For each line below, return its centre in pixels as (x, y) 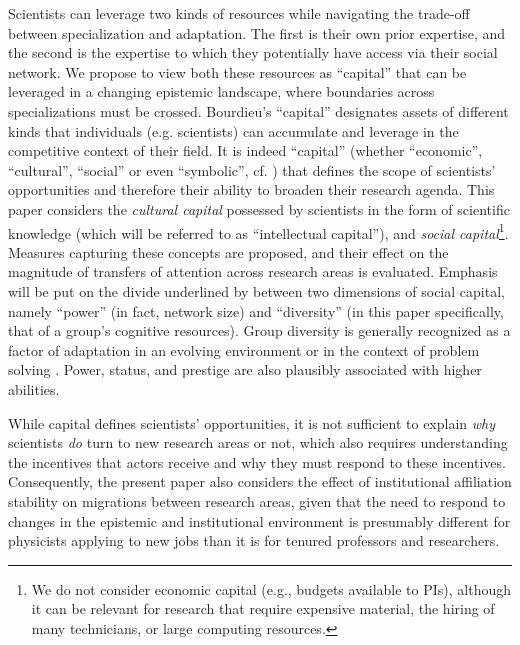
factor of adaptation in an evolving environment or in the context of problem (244, 349)
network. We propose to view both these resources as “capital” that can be (237, 71)
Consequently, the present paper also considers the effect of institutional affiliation (260, 481)
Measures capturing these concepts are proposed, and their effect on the (228, 251)
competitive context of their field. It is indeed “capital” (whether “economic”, (245, 150)
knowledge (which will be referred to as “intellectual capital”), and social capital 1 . (258, 231)
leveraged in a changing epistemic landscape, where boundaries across (221, 91)
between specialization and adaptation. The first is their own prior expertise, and (257, 32)
